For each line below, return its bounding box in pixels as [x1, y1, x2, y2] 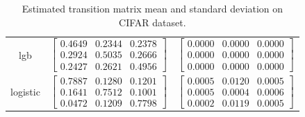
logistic [10, 84, 40, 99]
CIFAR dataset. [119, 15, 186, 29]
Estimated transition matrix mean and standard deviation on [22, 1, 283, 15]
